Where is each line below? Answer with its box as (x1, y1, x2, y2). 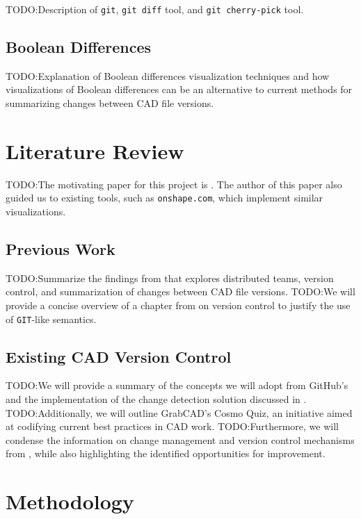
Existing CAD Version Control (6, 345, 232, 367)
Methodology (6, 487, 134, 516)
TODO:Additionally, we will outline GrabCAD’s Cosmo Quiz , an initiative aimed (6, 405, 353, 420)
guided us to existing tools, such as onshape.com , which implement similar (6, 190, 323, 205)
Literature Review (6, 136, 184, 165)
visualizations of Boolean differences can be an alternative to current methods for (6, 82, 353, 97)
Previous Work (6, 238, 115, 259)
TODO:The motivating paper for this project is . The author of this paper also (6, 176, 342, 191)
